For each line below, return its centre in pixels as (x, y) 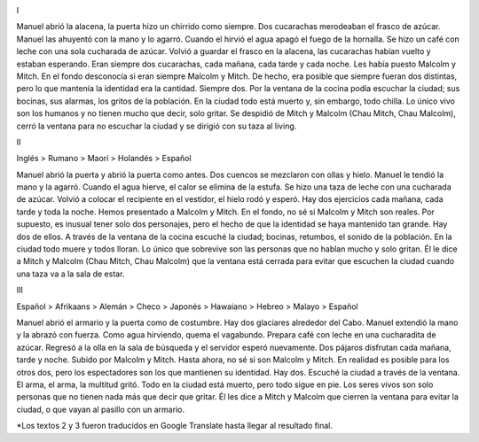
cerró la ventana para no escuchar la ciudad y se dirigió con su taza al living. (157, 126)
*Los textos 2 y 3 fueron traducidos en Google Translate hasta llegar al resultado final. (174, 426)
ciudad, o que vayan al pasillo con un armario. (101, 409)
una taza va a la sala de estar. (71, 274)
